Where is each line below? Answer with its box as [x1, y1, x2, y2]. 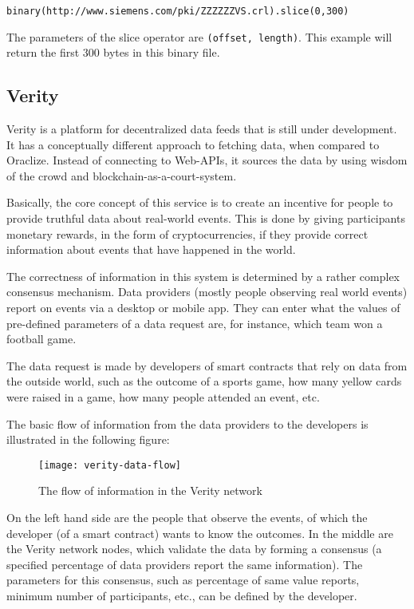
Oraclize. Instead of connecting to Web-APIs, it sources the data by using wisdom [6, 152, 408, 168]
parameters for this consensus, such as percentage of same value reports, [6, 571, 360, 588]
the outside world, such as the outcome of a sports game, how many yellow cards [6, 373, 402, 390]
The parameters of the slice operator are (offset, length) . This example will [6, 28, 392, 45]
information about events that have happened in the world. [6, 241, 296, 258]
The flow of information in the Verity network [38, 482, 262, 499]
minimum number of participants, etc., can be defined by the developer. [6, 587, 357, 604]
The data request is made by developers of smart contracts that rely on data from [6, 357, 408, 374]
